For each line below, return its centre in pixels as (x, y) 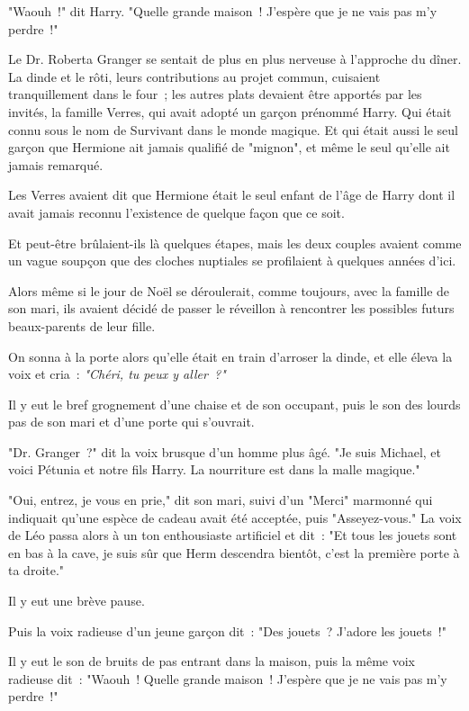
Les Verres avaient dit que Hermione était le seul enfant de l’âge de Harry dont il (232, 195)
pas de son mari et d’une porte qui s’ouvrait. (131, 422)
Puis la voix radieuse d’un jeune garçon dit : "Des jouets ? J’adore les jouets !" (227, 630)
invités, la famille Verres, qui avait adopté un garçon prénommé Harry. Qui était (230, 111)
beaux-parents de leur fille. (82, 325)
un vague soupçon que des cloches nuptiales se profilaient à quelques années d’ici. (232, 261)
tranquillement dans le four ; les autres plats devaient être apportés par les (215, 94)
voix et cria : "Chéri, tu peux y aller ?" (117, 374)
